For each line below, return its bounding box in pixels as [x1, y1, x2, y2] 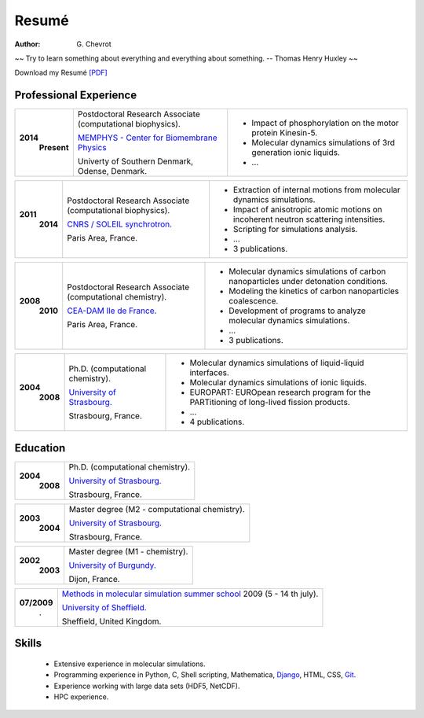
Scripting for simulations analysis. [232, 224, 358, 235]
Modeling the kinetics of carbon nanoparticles [228, 285, 400, 296]
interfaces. [189, 367, 229, 378]
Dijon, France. [68, 573, 121, 584]
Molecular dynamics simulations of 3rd [251, 138, 396, 149]
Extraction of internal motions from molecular [232, 185, 400, 196]
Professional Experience [14, 89, 137, 102]
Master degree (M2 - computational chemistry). [68, 503, 245, 514]
